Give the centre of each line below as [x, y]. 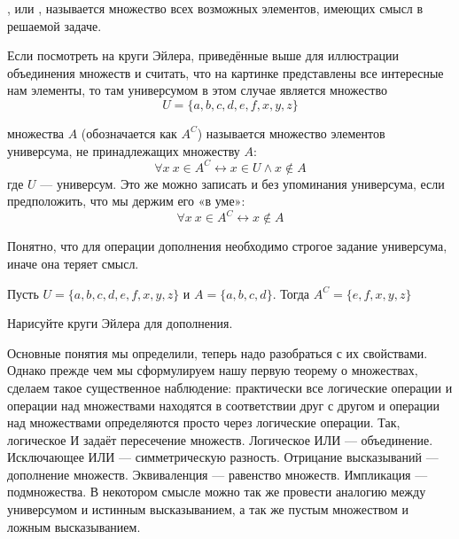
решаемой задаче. [54, 25]
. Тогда [291, 293]
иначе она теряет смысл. [73, 263]
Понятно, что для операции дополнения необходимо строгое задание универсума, [227, 246]
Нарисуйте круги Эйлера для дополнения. [120, 323]
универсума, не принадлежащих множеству [124, 150]
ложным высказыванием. [74, 526]
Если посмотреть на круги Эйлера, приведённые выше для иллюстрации [203, 55]
